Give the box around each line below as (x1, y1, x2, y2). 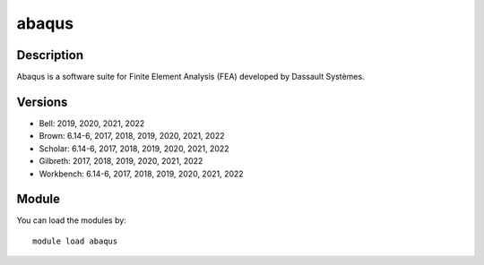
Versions (16, 94, 68, 109)
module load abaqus (32, 235, 118, 246)
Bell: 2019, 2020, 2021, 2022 (39, 117, 145, 129)
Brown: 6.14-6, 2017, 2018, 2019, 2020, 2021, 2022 (39, 131, 225, 141)
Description (16, 47, 84, 63)
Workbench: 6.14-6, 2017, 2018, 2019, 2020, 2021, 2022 (39, 168, 244, 179)
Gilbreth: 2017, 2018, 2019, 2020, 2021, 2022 (39, 156, 203, 167)
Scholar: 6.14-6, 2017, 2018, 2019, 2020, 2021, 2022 (39, 143, 229, 154)
